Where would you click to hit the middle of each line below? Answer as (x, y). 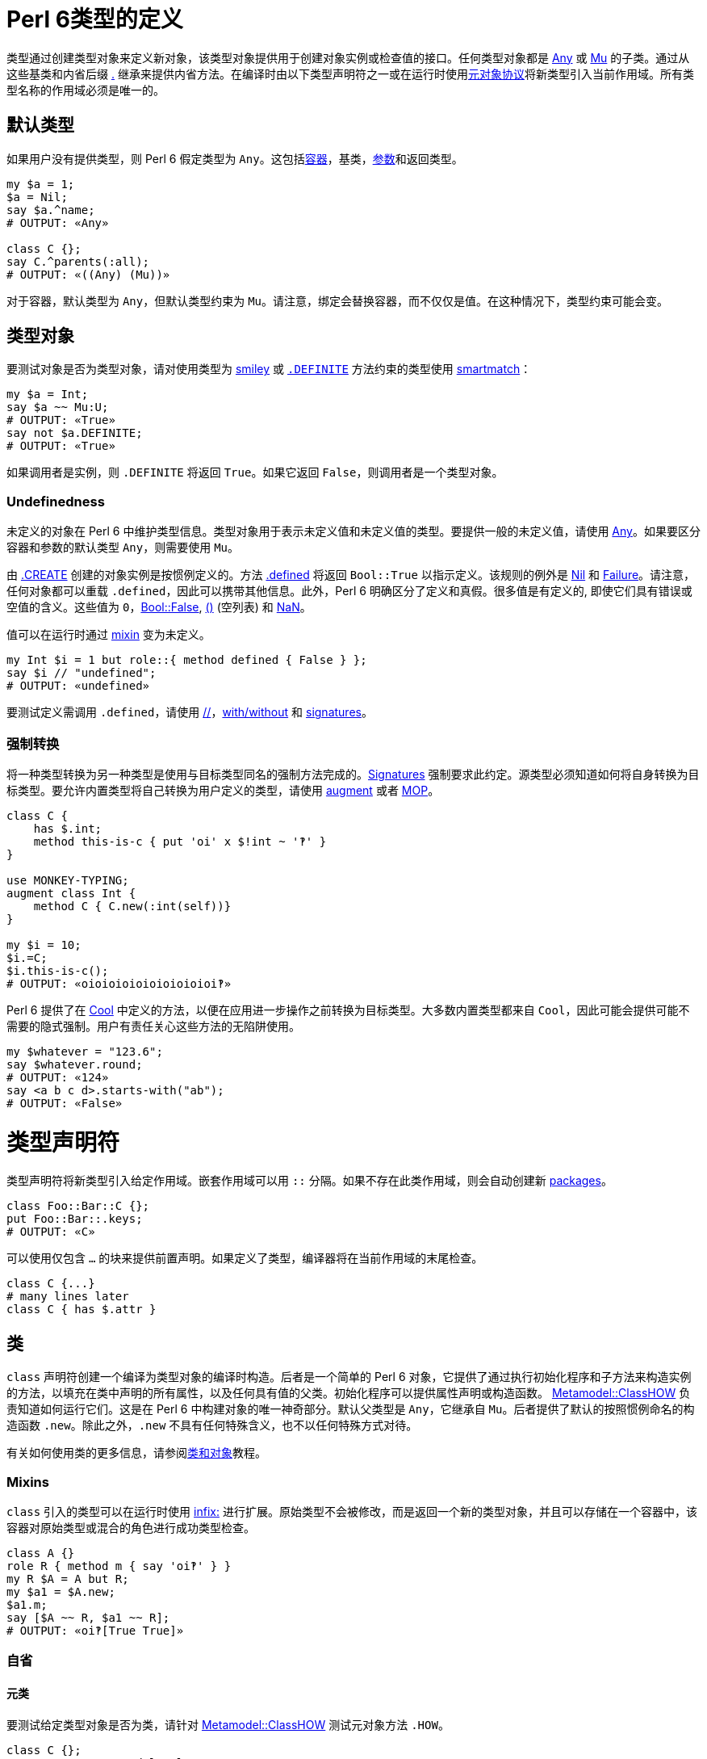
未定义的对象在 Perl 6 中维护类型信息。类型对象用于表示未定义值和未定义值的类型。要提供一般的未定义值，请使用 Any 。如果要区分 (353, 531)
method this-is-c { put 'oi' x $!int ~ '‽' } (180, 841)
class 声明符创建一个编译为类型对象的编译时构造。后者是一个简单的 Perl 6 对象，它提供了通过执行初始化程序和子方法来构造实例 (349, 1377)
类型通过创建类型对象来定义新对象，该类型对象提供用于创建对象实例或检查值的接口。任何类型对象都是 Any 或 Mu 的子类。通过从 (348, 57)
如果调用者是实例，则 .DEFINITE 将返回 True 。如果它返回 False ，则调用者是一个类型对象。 (255, 472)
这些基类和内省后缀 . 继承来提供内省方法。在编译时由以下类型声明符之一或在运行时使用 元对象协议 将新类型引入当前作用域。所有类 (350, 73)
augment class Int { (71, 893)
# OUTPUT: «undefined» (78, 686)
